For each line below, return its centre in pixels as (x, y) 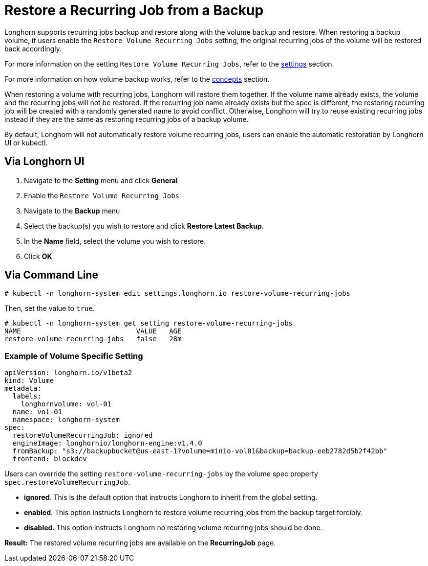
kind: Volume (29, 381)
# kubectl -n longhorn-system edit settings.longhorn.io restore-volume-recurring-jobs (178, 294)
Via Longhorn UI (44, 162)
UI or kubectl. (26, 142)
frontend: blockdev (50, 459)
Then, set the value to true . (50, 308)
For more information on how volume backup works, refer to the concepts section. (137, 79)
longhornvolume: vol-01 (66, 404)
